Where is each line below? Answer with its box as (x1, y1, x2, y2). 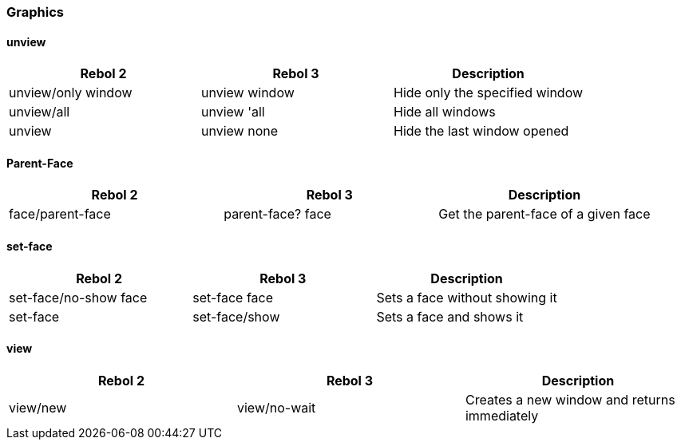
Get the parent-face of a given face (438, 206, 651, 223)
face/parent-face (9, 206, 111, 223)
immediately (465, 407, 539, 424)
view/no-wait (236, 399, 316, 416)
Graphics (6, 4, 64, 20)
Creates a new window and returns (465, 391, 675, 408)
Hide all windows (394, 104, 496, 120)
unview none (201, 123, 279, 140)
